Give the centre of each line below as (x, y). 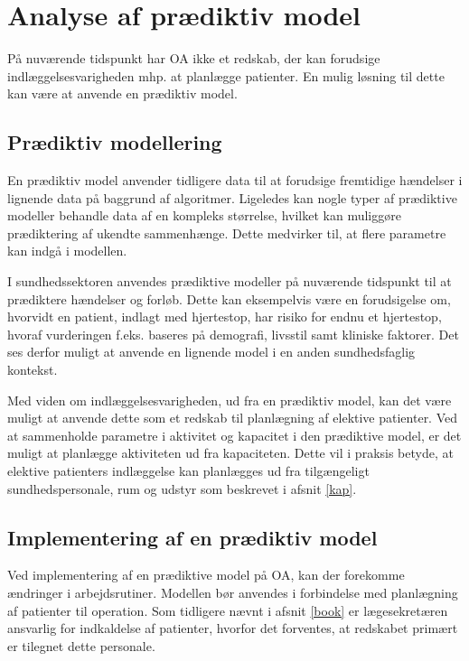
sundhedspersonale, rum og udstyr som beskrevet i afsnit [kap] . (182, 488)
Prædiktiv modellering (115, 142)
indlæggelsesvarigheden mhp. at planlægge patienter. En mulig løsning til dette (226, 75)
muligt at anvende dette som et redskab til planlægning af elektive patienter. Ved (233, 418)
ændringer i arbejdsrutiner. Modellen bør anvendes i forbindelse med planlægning (233, 592)
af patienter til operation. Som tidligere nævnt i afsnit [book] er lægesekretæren (228, 610)
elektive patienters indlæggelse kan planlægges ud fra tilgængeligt (188, 471)
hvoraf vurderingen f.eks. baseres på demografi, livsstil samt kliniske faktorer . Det (233, 334)
